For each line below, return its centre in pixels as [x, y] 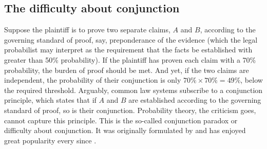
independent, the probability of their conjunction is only [93, 80]
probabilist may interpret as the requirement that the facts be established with [128, 50]
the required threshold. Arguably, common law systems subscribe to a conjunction [133, 90]
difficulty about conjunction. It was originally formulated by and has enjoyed [125, 130]
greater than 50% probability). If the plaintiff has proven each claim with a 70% [130, 59]
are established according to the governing [195, 100]
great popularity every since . [50, 140]
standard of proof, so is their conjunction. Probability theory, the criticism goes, [130, 110]
